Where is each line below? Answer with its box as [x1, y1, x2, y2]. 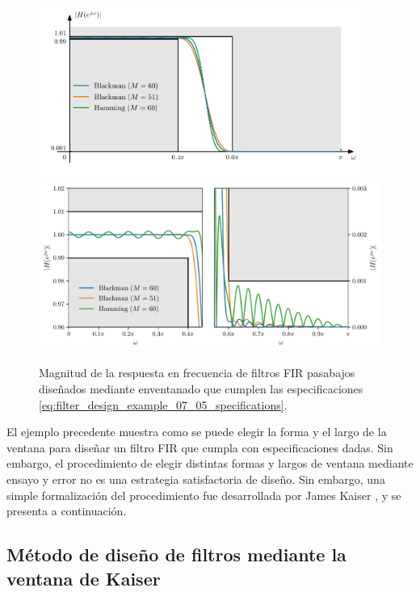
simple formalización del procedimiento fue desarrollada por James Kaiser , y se [6, 486, 401, 503]
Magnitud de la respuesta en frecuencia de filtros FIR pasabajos [39, 364, 355, 381]
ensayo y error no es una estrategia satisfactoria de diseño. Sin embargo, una [6, 470, 385, 487]
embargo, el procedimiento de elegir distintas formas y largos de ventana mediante [6, 455, 414, 472]
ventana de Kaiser [6, 565, 161, 590]
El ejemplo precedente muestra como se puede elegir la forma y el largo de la [6, 423, 387, 440]
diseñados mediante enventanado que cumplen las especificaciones [39, 380, 363, 397]
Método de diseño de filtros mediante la [6, 542, 346, 567]
